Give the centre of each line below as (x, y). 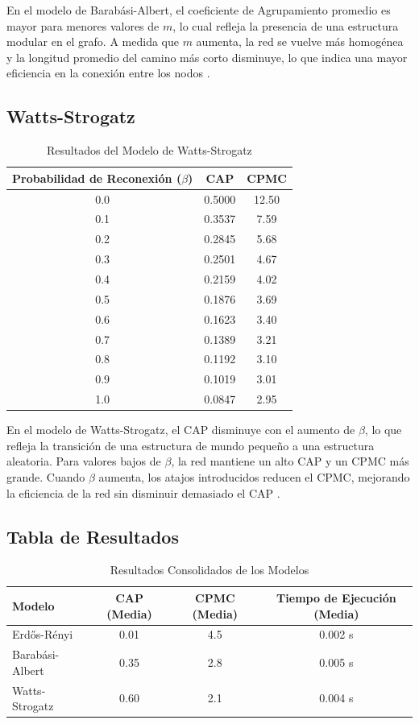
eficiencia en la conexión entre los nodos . (108, 73)
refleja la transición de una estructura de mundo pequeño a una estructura (191, 445)
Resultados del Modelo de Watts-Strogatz (149, 150)
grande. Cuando (46, 476)
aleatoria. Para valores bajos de (84, 461)
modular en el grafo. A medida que (93, 41)
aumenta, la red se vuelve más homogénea (300, 41)
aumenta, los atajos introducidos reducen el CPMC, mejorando (254, 476)
